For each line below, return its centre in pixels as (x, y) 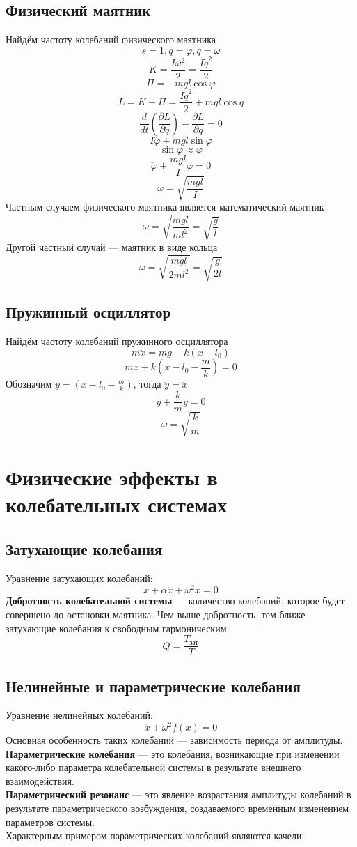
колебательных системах (117, 504)
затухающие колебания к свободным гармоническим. (118, 628)
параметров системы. (50, 822)
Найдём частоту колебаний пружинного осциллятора (117, 341)
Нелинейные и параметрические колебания (153, 686)
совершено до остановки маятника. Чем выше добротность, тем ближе (156, 614)
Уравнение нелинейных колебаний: (79, 715)
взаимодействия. (40, 780)
